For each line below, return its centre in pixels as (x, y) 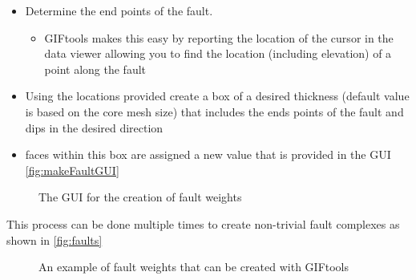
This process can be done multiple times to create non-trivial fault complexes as (203, 223)
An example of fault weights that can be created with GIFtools (194, 267)
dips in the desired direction (94, 127)
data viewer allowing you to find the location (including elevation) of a (218, 53)
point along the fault (95, 69)
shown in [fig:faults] (55, 239)
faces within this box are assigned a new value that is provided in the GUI (208, 154)
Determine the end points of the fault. (119, 10)
